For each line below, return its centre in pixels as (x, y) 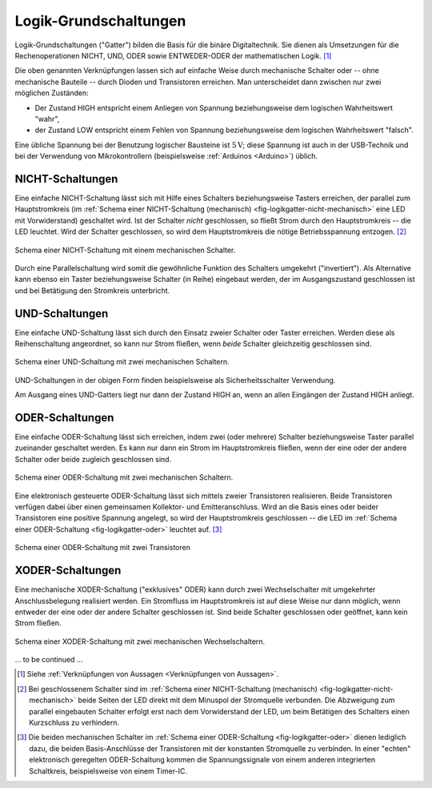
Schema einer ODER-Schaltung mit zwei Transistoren (103, 548)
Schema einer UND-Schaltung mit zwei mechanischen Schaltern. (122, 362)
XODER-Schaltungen (68, 571)
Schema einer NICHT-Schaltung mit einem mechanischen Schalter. (125, 250)
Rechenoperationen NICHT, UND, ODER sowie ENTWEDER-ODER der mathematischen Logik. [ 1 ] (173, 55)
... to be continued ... (49, 660)
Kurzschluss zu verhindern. (74, 723)
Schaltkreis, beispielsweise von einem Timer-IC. (108, 771)
